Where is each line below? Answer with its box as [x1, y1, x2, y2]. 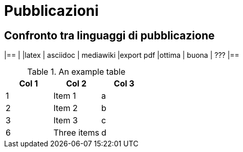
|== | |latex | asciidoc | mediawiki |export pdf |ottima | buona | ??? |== [4, 51, 239, 60]
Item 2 [53, 103, 78, 114]
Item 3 [53, 115, 78, 126]
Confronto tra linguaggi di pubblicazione [4, 29, 215, 42]
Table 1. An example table [27, 67, 126, 77]
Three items [53, 127, 99, 138]
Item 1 [53, 91, 76, 101]
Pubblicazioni [4, 2, 99, 19]
